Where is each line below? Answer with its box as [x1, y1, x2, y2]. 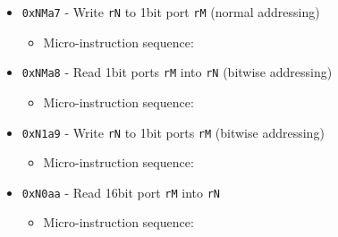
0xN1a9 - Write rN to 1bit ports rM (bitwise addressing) [21, 123, 325, 141]
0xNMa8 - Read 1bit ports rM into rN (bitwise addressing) [21, 63, 333, 81]
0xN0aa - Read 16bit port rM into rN [21, 182, 220, 201]
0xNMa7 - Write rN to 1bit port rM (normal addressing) [21, 3, 320, 21]
